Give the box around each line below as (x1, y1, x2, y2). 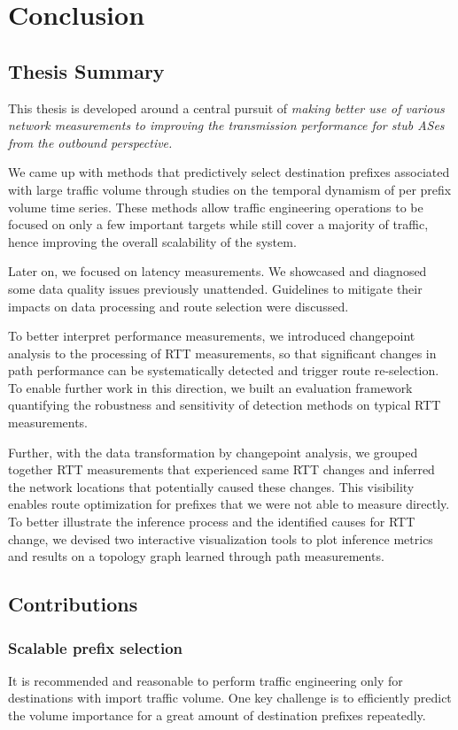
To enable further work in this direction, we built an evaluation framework (8, 378, 413, 396)
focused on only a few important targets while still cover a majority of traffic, (8, 215, 429, 234)
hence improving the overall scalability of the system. (8, 232, 297, 250)
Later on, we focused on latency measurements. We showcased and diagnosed (8, 262, 427, 280)
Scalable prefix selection (8, 636, 182, 658)
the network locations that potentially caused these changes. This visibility (8, 477, 415, 496)
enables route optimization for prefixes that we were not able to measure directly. (8, 495, 450, 513)
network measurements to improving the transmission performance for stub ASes (8, 116, 445, 134)
